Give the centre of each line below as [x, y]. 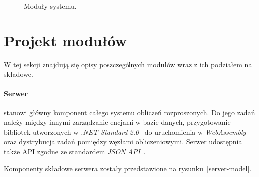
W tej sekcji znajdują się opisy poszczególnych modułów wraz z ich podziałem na [128, 64]
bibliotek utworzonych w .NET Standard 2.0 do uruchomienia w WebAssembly [125, 132]
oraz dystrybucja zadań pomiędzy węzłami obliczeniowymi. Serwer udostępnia [123, 141]
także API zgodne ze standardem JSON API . [75, 151]
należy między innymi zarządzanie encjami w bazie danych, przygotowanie [117, 122]
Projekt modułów [65, 40]
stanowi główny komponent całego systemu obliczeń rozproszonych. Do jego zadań [129, 112]
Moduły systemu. [50, 6]
